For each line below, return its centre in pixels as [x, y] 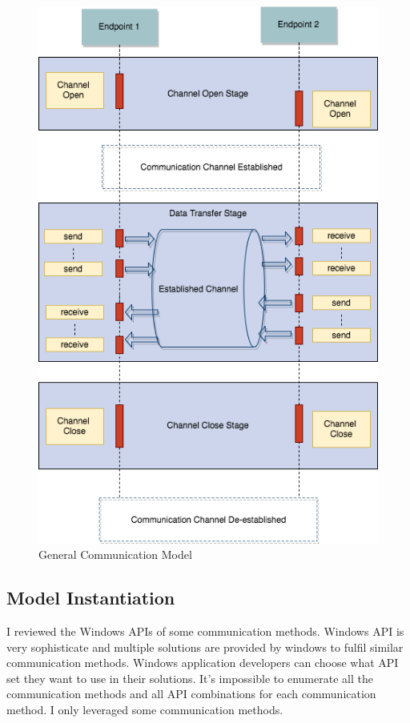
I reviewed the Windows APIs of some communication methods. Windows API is [205, 631]
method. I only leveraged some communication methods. [145, 710]
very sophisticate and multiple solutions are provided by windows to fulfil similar [205, 647]
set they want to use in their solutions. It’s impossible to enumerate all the [190, 678]
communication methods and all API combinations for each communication [191, 694]
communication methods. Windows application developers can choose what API [203, 663]
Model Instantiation [91, 598]
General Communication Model [115, 554]
